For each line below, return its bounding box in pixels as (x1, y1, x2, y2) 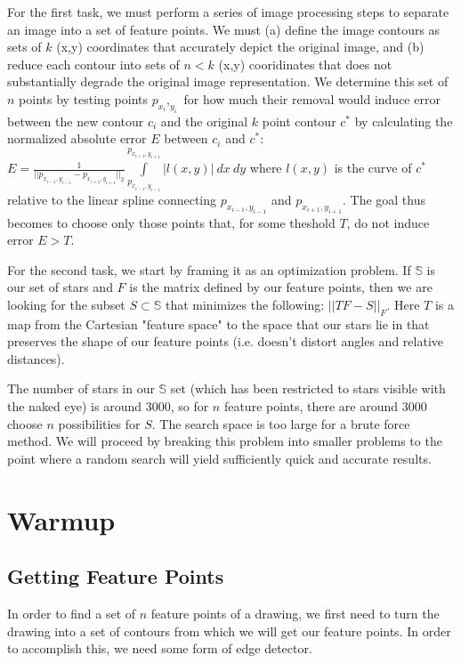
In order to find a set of (7, 604, 136, 623)
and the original (160, 111, 248, 130)
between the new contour (7, 111, 144, 130)
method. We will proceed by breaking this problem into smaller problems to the (7, 432, 442, 450)
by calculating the (354, 111, 453, 130)
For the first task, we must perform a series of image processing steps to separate (7, 3, 449, 20)
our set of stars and (7, 278, 113, 296)
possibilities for (58, 414, 141, 433)
